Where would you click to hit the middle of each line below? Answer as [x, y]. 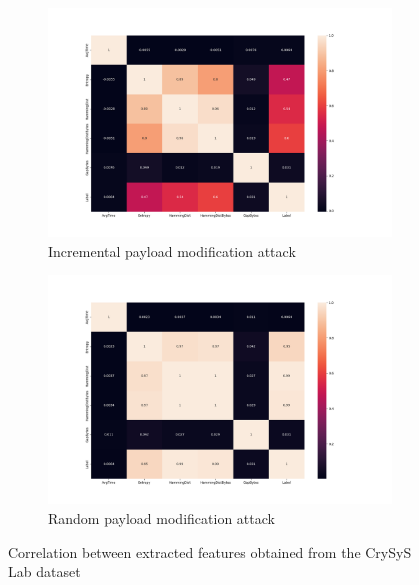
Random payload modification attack [161, 518]
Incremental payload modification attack [172, 250]
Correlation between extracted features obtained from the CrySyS [210, 551]
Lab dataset [44, 571]
